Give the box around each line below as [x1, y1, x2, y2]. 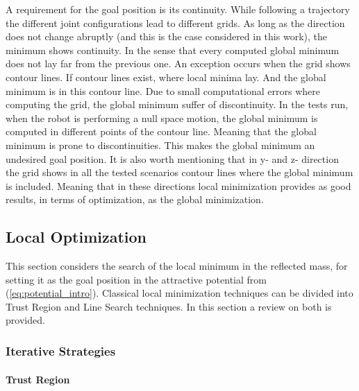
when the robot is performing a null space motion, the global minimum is [6, 110, 318, 125]
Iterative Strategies [6, 342, 116, 359]
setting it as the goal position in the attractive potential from [6, 272, 267, 286]
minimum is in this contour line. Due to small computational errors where [6, 83, 320, 98]
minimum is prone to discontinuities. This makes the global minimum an [6, 137, 315, 152]
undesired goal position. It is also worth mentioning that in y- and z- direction [6, 151, 339, 166]
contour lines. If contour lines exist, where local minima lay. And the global [6, 69, 326, 84]
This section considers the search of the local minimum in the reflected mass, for [6, 259, 348, 273]
